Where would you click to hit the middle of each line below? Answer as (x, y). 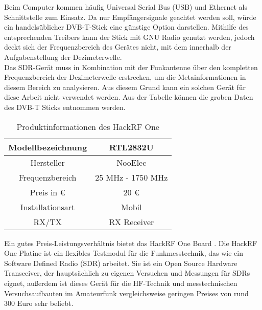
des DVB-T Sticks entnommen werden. (65, 107)
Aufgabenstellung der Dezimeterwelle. (63, 57)
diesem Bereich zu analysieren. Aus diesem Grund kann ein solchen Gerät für (125, 87)
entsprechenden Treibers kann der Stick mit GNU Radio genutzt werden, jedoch (129, 37)
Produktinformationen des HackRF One (88, 126)
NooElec (132, 162)
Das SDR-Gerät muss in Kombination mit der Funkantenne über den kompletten (131, 67)
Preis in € (47, 192)
